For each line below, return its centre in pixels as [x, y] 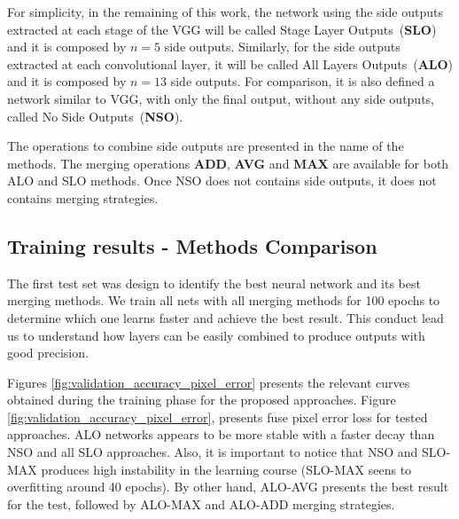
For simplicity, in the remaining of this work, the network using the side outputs [225, 12]
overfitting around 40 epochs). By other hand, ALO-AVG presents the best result [228, 487]
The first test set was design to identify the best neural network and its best [214, 283]
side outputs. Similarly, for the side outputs [282, 47]
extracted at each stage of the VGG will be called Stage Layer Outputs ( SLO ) [222, 29]
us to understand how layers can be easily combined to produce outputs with [216, 335]
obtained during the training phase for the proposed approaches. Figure [202, 400]
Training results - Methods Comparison [192, 245]
